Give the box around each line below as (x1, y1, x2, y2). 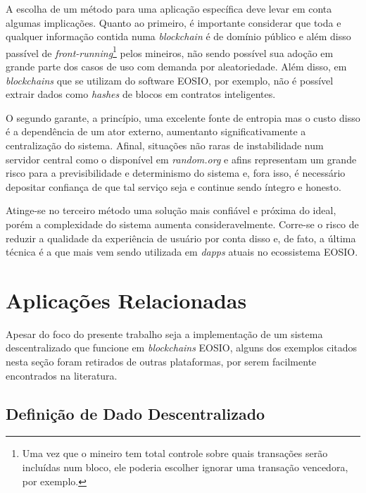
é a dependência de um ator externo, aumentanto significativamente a (6, 124, 306, 139)
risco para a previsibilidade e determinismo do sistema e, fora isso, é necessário (6, 166, 346, 180)
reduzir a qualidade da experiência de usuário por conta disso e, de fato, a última (6, 230, 356, 245)
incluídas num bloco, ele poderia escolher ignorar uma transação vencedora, (22, 460, 348, 475)
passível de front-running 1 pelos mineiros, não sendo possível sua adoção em (6, 43, 334, 60)
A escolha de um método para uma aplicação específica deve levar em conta (6, 1, 332, 15)
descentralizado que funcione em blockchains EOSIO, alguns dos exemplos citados (6, 340, 358, 355)
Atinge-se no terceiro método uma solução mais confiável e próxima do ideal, (6, 203, 336, 218)
